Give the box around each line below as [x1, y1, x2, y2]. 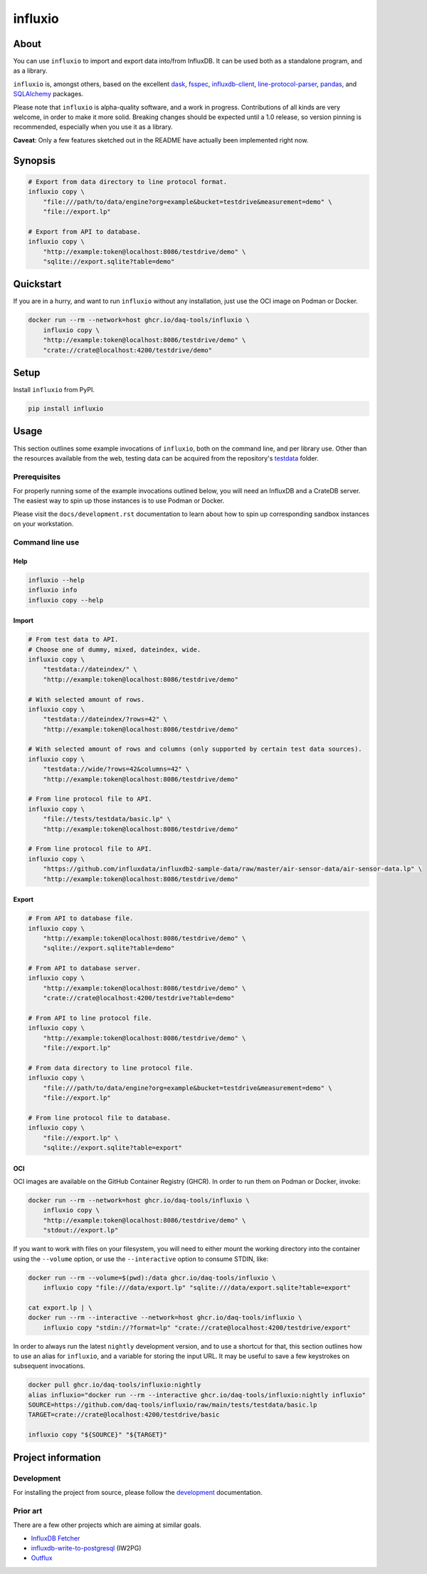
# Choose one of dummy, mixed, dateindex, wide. [28, 645, 201, 654]
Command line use [13, 537, 80, 547]
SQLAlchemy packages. [13, 90, 84, 98]
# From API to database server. [28, 965, 142, 972]
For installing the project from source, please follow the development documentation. [13, 1488, 263, 1497]
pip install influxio [28, 405, 104, 413]
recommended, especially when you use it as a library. [13, 123, 174, 131]
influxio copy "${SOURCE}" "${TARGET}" [28, 1431, 167, 1439]
